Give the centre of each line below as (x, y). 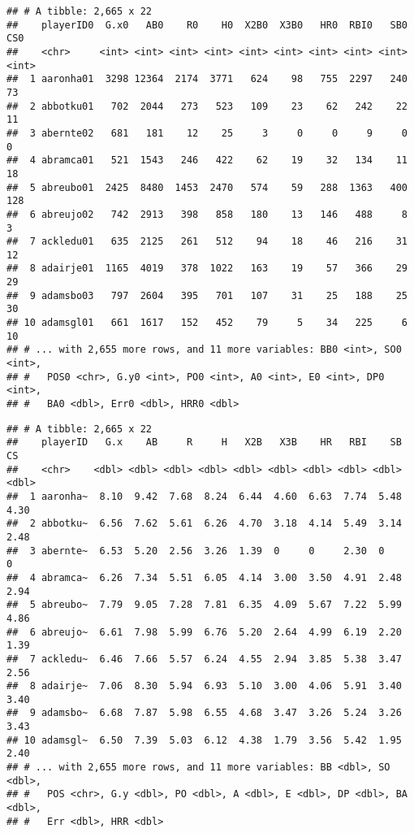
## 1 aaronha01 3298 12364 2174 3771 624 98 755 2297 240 (207, 79)
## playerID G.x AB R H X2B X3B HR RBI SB (204, 443)
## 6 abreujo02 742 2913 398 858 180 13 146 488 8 (207, 214)
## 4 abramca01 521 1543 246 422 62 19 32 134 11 (207, 161)
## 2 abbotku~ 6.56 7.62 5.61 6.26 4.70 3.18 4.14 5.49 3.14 (204, 524)
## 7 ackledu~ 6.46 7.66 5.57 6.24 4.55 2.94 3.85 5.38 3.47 (204, 659)
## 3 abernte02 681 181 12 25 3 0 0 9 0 (207, 133)
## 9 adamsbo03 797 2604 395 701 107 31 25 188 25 (207, 295)
